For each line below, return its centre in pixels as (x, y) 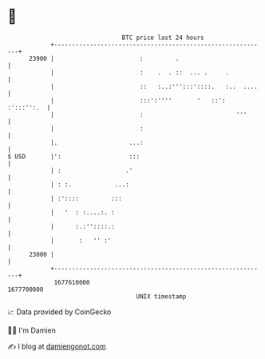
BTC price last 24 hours (163, 38)
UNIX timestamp (161, 296)
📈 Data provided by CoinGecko (59, 312)
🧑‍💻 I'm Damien (32, 330)
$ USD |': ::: (74, 156)
